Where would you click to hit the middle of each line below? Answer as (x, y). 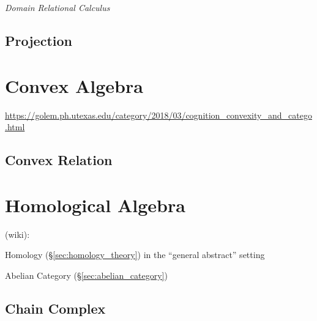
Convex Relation (59, 160)
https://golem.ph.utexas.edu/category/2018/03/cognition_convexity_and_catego (158, 115)
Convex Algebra (74, 85)
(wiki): (17, 234)
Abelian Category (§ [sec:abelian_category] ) (86, 275)
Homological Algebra (95, 205)
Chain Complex (55, 308)
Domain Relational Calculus (58, 7)
